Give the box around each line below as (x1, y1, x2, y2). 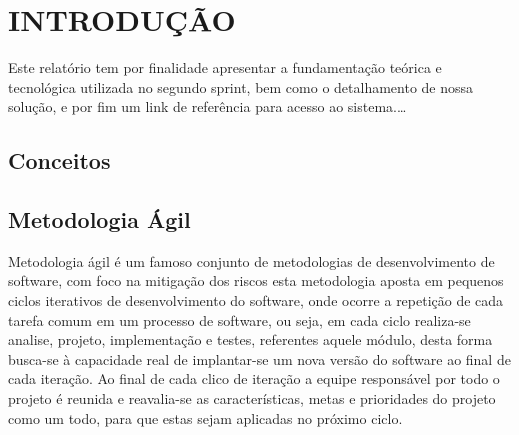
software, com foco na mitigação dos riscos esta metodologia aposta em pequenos (8, 270, 504, 291)
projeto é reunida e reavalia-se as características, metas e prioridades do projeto (8, 388, 496, 409)
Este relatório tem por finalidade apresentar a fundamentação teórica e (8, 57, 442, 78)
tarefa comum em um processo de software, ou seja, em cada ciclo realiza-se (8, 309, 471, 330)
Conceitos (8, 145, 111, 176)
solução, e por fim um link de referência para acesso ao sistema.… (8, 96, 407, 117)
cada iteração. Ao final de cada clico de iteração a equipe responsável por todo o (8, 368, 500, 389)
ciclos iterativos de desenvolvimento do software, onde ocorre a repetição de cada (8, 290, 504, 311)
